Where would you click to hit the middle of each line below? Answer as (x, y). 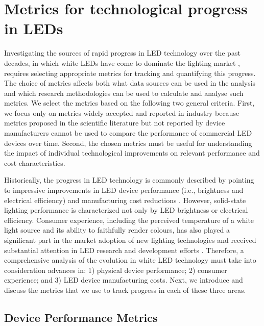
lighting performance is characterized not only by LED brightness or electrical (126, 210)
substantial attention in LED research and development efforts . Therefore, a (124, 250)
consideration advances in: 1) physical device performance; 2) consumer (116, 270)
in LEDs (34, 28)
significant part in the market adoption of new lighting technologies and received (130, 240)
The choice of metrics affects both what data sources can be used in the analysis (130, 83)
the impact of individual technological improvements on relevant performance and (132, 153)
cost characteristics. (35, 162)
